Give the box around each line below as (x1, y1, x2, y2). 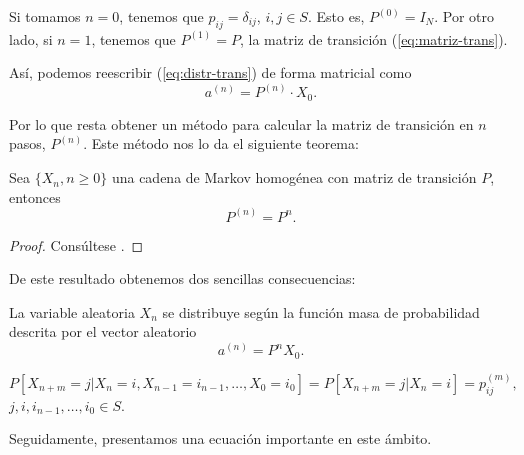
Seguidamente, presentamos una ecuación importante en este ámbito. (9, 428, 432, 449)
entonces (9, 186, 61, 207)
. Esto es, (307, 6, 365, 26)
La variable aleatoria (9, 301, 135, 322)
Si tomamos (9, 6, 81, 26)
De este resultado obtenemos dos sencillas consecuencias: (9, 268, 356, 289)
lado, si (9, 28, 53, 49)
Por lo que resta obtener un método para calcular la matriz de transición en (9, 113, 474, 134)
